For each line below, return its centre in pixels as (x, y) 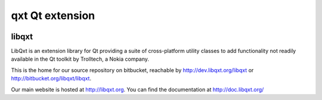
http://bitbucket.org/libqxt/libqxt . (51, 79)
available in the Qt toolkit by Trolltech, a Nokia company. (80, 59)
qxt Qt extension (53, 15)
